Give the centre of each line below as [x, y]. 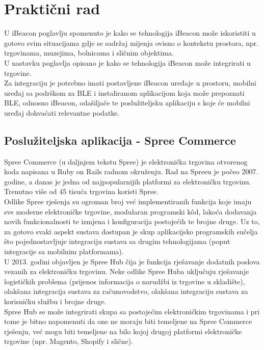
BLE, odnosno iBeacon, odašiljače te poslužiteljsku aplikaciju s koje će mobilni [127, 103]
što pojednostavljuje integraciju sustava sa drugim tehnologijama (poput [117, 241]
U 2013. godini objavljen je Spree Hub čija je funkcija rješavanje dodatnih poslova [132, 261]
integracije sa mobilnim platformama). [64, 251]
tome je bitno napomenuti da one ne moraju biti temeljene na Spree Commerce [128, 321]
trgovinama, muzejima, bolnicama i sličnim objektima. [89, 53]
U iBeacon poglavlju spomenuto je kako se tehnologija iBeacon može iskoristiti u [130, 33]
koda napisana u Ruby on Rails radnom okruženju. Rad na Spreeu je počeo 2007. [131, 171]
